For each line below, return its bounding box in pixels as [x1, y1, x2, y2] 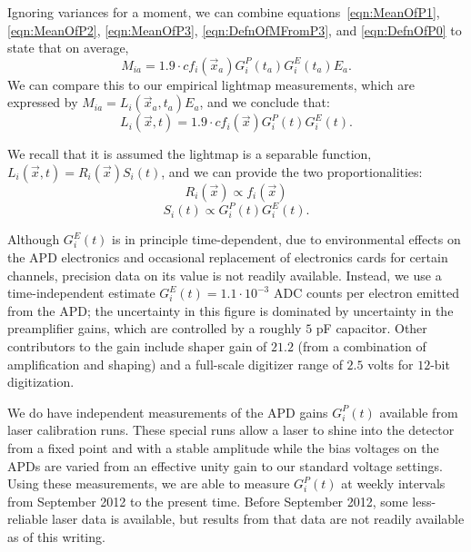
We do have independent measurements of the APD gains [7, 402, 328, 421]
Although [7, 230, 60, 249]
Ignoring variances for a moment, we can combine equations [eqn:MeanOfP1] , [7, 3, 440, 21]
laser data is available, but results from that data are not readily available [52, 509, 465, 528]
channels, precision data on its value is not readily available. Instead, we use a [7, 265, 442, 284]
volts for [367, 354, 414, 373]
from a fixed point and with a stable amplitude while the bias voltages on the [7, 439, 439, 457]
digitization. [7, 372, 75, 391]
